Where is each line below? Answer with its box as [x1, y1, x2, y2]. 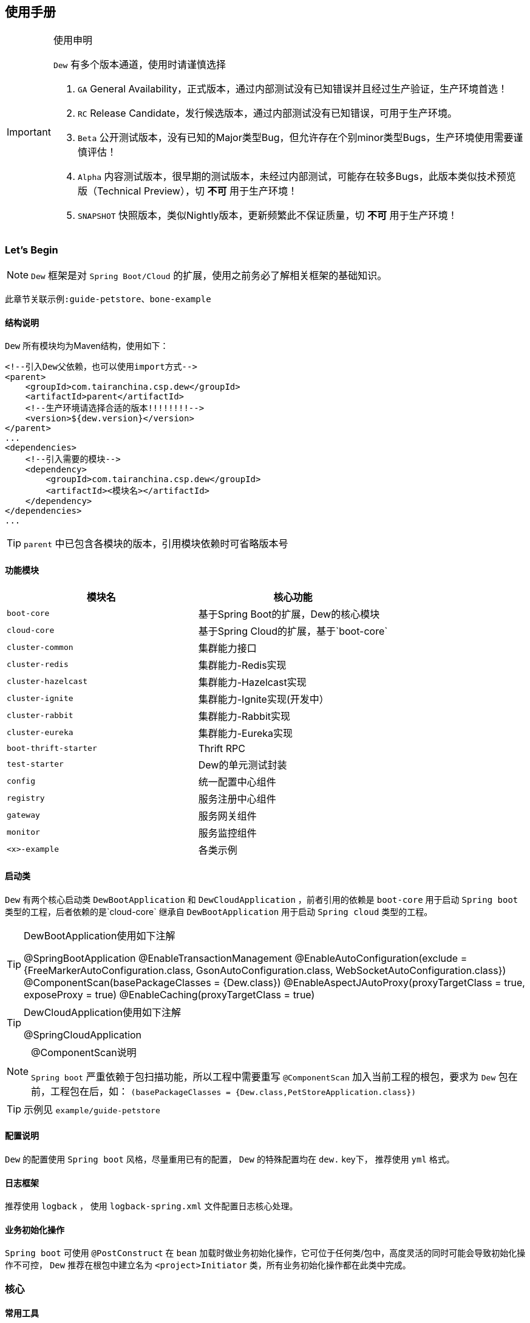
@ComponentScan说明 [31, 1046, 137, 1059]
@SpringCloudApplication [24, 1028, 142, 1041]
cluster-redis [7, 660, 69, 669]
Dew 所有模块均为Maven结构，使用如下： [5, 340, 169, 351]
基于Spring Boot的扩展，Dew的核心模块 [198, 607, 380, 620]
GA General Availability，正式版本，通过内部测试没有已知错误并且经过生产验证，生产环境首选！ [77, 83, 508, 95]
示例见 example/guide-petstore [24, 1103, 160, 1116]
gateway [7, 810, 40, 820]
